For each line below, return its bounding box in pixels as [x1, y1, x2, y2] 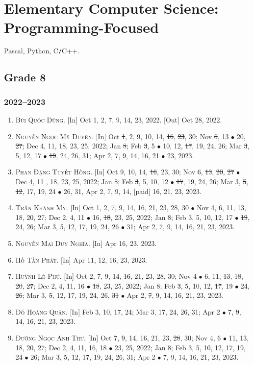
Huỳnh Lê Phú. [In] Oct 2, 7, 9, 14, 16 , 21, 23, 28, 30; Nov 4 [15, 271, 197, 281]
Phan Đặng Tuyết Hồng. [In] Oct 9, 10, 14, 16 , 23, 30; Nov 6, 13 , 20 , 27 [15, 167, 234, 177]
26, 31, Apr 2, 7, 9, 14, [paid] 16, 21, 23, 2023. [63, 186, 202, 196]
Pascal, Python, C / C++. [4, 46, 79, 56]
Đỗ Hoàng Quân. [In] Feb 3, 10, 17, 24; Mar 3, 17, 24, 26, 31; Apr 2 [15, 306, 220, 316]
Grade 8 [4, 70, 46, 85]
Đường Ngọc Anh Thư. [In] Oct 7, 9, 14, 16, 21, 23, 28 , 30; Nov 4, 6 [15, 333, 221, 343]
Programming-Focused [4, 17, 159, 37]
